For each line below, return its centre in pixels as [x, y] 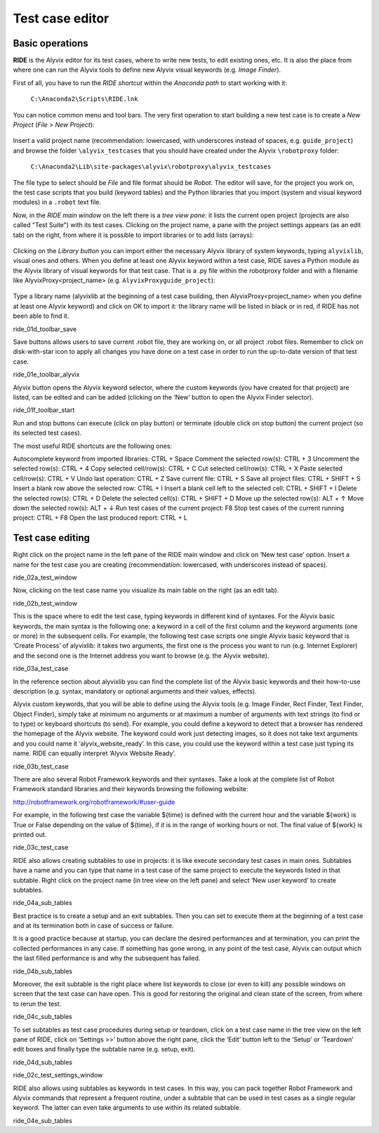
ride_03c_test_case [41, 847]
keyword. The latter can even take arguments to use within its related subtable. [127, 1108]
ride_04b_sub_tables [43, 971]
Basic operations [51, 43]
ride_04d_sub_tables [43, 1062]
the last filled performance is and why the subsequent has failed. [107, 958]
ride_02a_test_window [45, 577]
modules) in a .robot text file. [57, 202]
